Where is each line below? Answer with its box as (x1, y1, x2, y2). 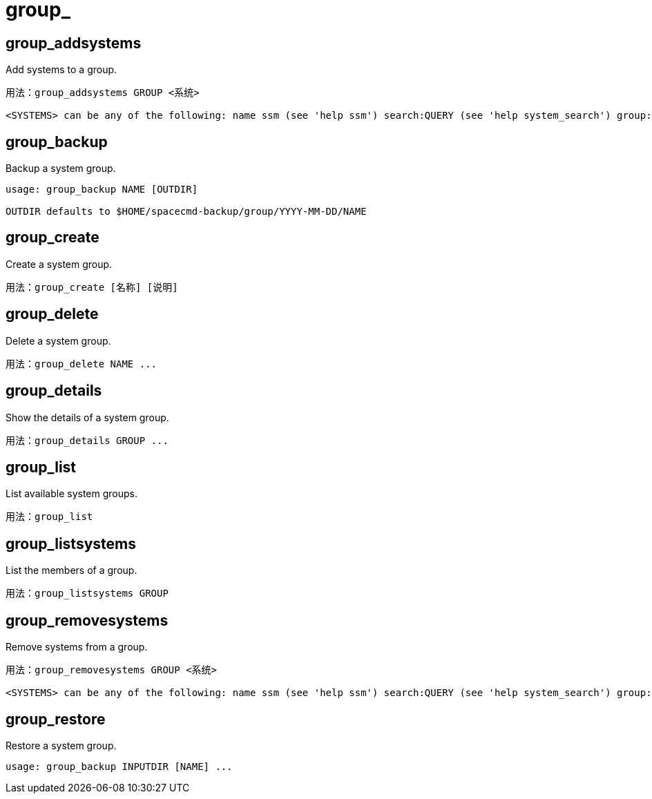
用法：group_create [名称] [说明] (6, 281, 178, 293)
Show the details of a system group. (6, 411, 169, 423)
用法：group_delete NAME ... (6, 358, 157, 369)
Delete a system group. (6, 334, 111, 347)
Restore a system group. (6, 739, 117, 751)
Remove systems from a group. (6, 641, 148, 653)
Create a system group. (6, 258, 113, 270)
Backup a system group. (6, 162, 116, 175)
